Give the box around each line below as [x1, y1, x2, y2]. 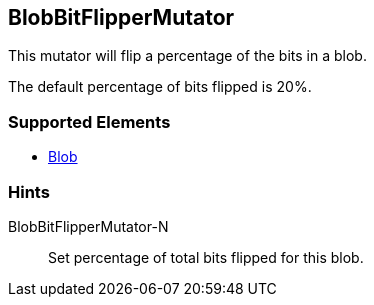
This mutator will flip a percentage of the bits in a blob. [8, 47, 367, 65]
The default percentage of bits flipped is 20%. [8, 78, 312, 96]
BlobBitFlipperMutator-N [8, 217, 169, 235]
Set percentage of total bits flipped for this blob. [48, 248, 364, 266]
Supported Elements [8, 111, 171, 132]
